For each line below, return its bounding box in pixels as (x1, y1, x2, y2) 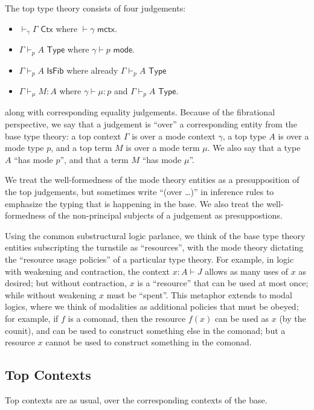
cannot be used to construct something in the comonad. (45, 336, 252, 348)
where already (66, 63, 118, 76)
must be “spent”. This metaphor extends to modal (106, 288, 292, 301)
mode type (5, 141, 44, 154)
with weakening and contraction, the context (5, 264, 170, 277)
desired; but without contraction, (5, 277, 127, 289)
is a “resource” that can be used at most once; (137, 277, 309, 289)
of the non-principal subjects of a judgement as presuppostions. (48, 209, 283, 222)
